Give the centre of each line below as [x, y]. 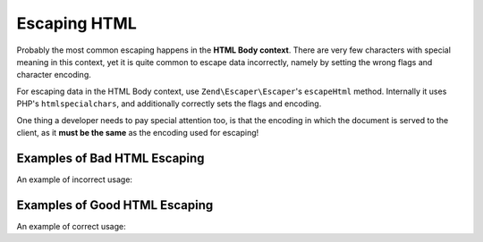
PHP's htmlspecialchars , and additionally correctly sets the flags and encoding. [169, 104]
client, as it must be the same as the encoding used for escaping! [138, 132]
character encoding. [54, 75]
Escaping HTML [77, 23]
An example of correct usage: [71, 226]
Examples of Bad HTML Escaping [110, 158]
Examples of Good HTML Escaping [115, 205]
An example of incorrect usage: [75, 179]
